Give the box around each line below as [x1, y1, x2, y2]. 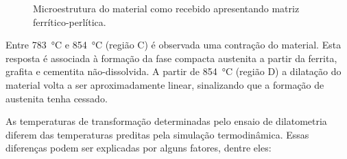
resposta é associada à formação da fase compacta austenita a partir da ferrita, [5, 50, 337, 65]
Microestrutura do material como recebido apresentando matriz [33, 1, 300, 15]
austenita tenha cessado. [5, 91, 108, 105]
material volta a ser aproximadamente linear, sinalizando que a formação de [5, 77, 324, 91]
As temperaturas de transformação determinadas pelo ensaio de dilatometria [5, 114, 327, 128]
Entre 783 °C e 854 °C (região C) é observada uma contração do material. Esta [5, 38, 342, 52]
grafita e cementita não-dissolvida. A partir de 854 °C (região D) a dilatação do [5, 64, 342, 78]
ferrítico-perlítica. [33, 14, 106, 29]
